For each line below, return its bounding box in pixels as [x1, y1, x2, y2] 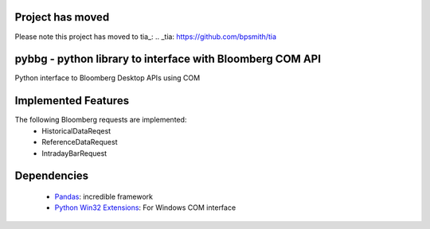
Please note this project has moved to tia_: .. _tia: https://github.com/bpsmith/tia [14, 32, 276, 41]
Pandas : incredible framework [54, 192, 154, 201]
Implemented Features [14, 94, 130, 107]
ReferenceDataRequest [41, 138, 118, 147]
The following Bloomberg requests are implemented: [14, 115, 187, 125]
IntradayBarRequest [41, 148, 107, 158]
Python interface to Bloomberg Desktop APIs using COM [14, 73, 201, 83]
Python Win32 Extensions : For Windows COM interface [54, 203, 236, 212]
